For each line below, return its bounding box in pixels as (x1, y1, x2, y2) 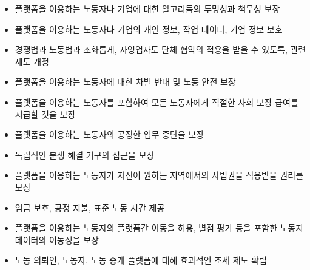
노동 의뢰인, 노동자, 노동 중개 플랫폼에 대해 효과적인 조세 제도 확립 (15, 254, 267, 266)
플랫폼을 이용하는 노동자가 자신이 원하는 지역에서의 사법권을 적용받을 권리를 (15, 169, 304, 181)
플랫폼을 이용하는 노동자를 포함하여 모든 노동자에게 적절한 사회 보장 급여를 (15, 95, 298, 108)
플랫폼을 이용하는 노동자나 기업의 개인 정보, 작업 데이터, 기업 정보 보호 (15, 22, 283, 35)
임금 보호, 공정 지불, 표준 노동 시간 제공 (15, 201, 165, 214)
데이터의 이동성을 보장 (15, 233, 99, 246)
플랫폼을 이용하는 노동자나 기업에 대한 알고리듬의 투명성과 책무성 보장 (15, 2, 280, 15)
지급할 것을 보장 (15, 107, 76, 120)
